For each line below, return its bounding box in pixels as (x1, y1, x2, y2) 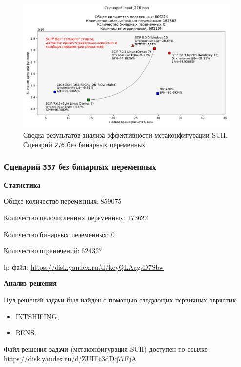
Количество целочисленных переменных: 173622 (4, 213, 148, 223)
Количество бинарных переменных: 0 (4, 229, 115, 239)
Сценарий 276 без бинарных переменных (23, 139, 146, 150)
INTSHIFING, (15, 311, 59, 321)
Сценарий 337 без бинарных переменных (4, 160, 156, 172)
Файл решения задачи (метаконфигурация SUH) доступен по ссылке (4, 344, 208, 354)
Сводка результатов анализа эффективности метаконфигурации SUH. (23, 130, 228, 140)
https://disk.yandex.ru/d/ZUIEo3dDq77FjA (4, 353, 137, 364)
